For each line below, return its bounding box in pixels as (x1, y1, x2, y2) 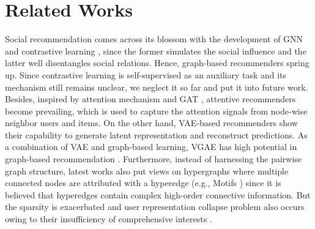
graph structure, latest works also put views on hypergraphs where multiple (5, 164, 289, 177)
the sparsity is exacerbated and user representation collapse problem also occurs (5, 200, 305, 213)
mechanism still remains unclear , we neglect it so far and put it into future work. (5, 80, 308, 93)
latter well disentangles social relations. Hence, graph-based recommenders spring (5, 56, 309, 69)
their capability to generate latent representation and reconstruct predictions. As (5, 128, 308, 141)
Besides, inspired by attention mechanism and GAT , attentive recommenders (5, 92, 296, 105)
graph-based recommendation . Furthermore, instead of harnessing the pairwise (5, 152, 302, 165)
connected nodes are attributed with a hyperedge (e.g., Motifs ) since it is (5, 176, 281, 189)
